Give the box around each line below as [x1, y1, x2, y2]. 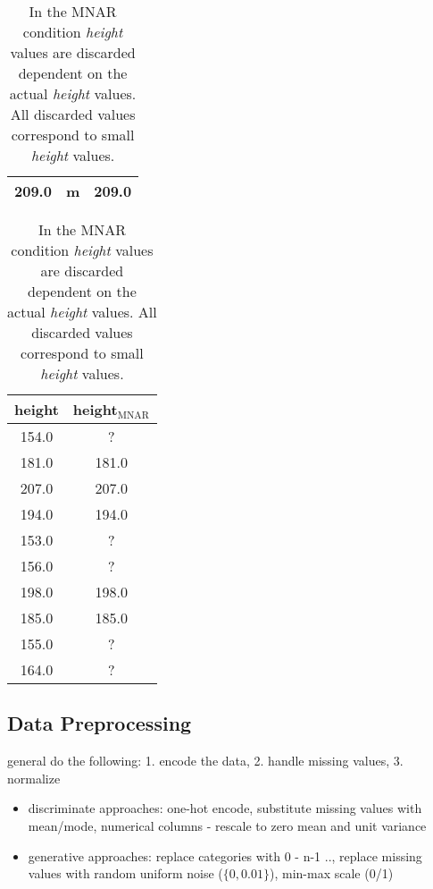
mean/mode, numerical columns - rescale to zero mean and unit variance [28, 816, 427, 834]
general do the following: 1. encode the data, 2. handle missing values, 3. [7, 751, 404, 770]
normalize [7, 768, 61, 787]
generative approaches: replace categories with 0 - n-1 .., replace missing [28, 846, 422, 865]
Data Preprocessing [7, 709, 192, 737]
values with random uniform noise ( [28, 864, 223, 883]
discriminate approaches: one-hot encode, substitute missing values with [28, 799, 422, 817]
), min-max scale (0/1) [269, 864, 394, 883]
